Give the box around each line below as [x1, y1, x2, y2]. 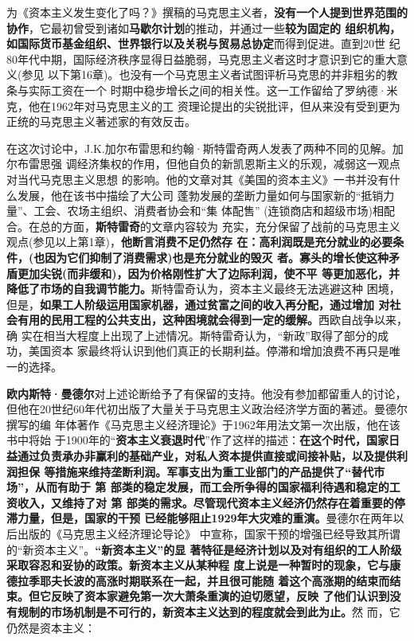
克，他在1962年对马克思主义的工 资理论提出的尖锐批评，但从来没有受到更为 [6, 97, 400, 114]
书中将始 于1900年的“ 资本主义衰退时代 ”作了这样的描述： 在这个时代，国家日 [6, 432, 400, 448]
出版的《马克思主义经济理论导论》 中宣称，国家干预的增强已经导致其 [17, 526, 378, 541]
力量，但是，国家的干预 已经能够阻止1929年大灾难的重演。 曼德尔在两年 [17, 510, 393, 526]
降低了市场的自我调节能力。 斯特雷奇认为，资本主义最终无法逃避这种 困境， [6, 280, 400, 297]
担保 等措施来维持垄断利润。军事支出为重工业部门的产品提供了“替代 [17, 463, 374, 479]
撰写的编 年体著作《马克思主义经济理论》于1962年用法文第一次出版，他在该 [6, 416, 400, 432]
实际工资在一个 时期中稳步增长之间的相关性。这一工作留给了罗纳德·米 [28, 81, 398, 98]
